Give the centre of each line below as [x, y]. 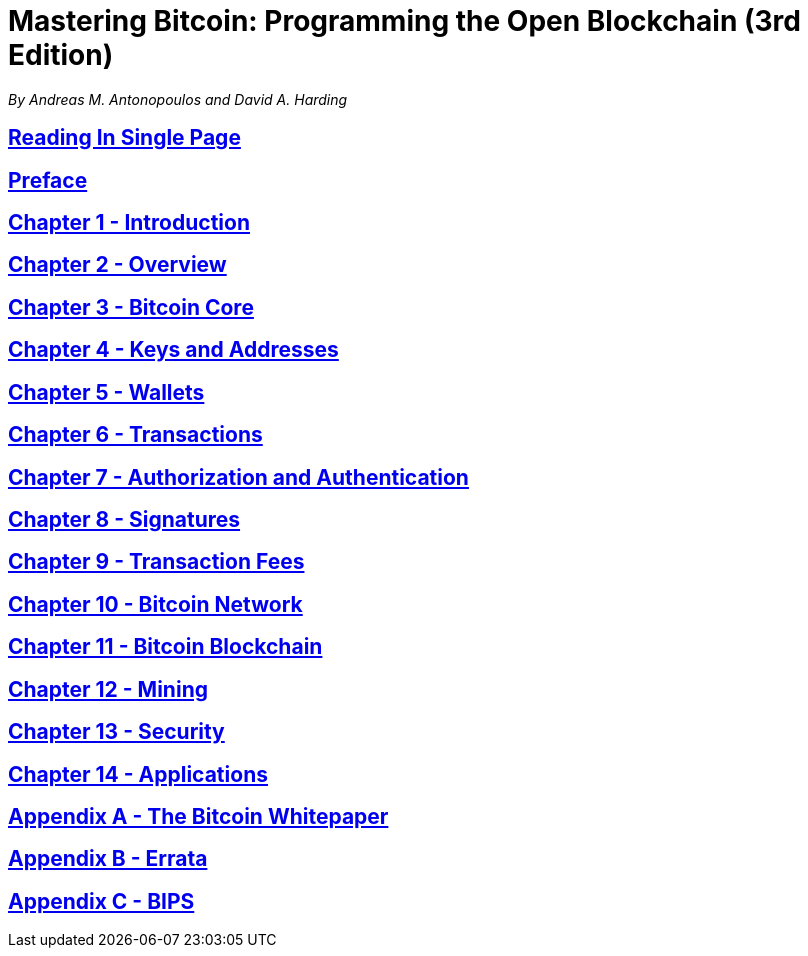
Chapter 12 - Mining [108, 689]
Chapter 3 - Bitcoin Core [131, 307]
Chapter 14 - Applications [138, 774]
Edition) [61, 55]
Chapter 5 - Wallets [106, 392]
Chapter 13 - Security [116, 732]
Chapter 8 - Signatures [124, 519]
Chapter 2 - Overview [117, 265]
